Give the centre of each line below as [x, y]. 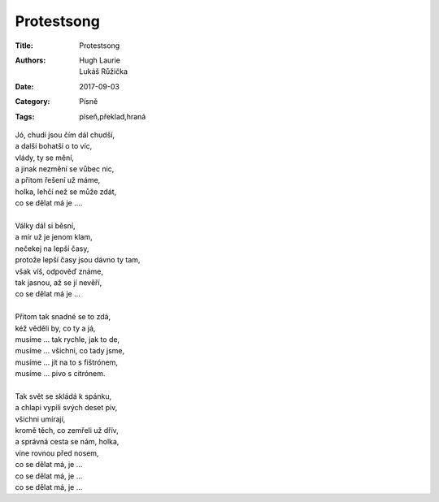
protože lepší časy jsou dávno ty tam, [78, 260]
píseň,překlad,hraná [113, 116]
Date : [24, 86]
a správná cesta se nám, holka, [67, 442]
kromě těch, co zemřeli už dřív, [67, 431]
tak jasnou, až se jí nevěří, [59, 282]
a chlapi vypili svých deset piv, [66, 408]
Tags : [25, 116]
